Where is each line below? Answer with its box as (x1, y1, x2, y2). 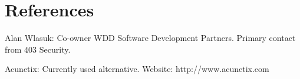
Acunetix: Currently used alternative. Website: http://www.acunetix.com (5, 63, 269, 75)
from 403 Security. (5, 43, 71, 55)
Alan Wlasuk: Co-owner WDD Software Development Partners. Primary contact (5, 32, 296, 44)
